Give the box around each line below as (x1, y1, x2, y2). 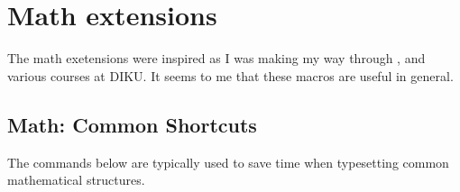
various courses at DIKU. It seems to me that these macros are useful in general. (7, 66, 454, 85)
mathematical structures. (7, 170, 145, 189)
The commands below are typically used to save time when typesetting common (7, 152, 449, 171)
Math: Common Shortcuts (7, 110, 257, 138)
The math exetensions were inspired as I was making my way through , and (7, 49, 426, 68)
